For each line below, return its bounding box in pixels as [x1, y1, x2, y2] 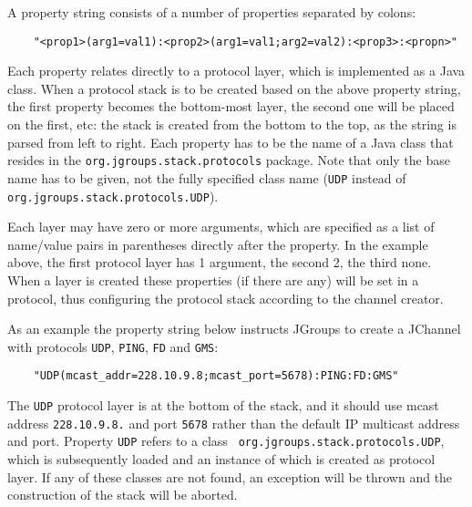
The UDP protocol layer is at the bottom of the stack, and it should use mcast [7, 396, 439, 415]
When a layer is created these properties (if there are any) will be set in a [7, 270, 419, 289]
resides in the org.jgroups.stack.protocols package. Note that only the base [7, 150, 450, 170]
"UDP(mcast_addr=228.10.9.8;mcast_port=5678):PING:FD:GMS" [33, 369, 399, 383]
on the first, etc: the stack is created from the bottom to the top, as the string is [7, 115, 457, 134]
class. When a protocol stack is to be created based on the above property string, [7, 78, 461, 98]
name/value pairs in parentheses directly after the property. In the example [7, 234, 428, 253]
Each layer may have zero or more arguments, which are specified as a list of [7, 217, 435, 236]
